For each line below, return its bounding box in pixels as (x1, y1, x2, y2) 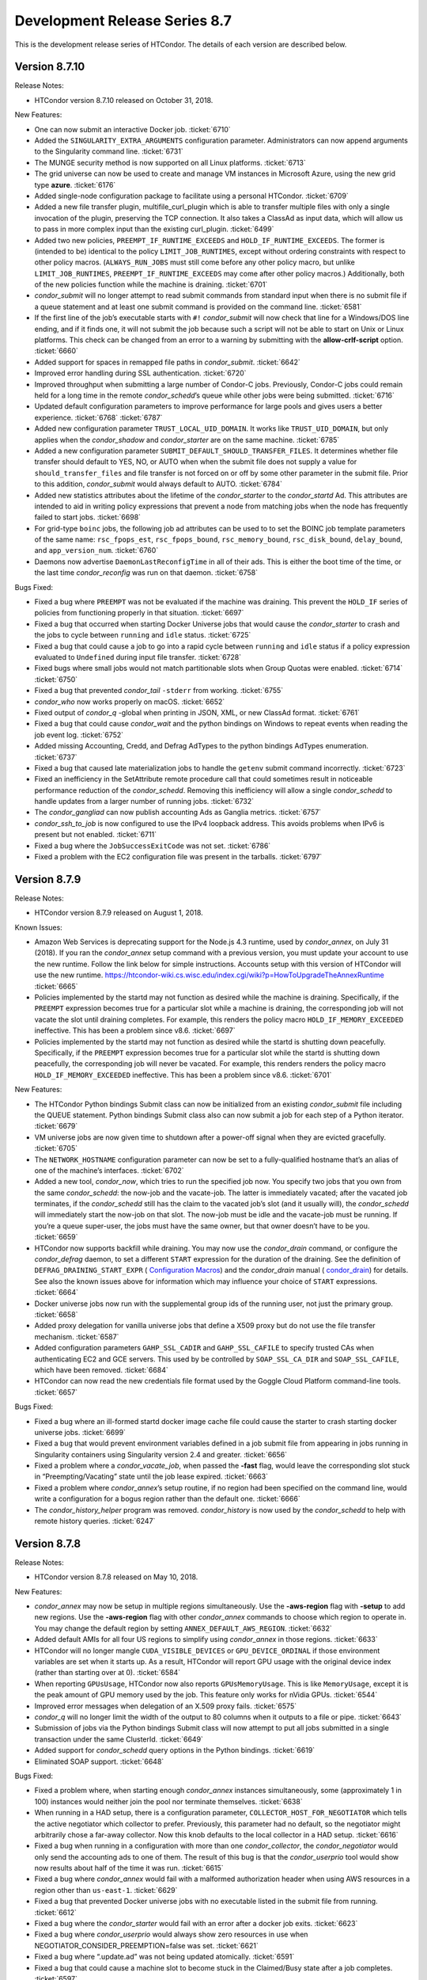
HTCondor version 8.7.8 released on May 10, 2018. (34, 1572, 198, 1582)
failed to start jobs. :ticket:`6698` (34, 512, 142, 522)
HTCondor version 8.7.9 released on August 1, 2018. (34, 908, 203, 918)
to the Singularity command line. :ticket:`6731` (34, 147, 183, 156)
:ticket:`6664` (34, 1288, 79, 1297)
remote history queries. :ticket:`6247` (34, 1517, 156, 1526)
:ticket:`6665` (34, 981, 78, 991)
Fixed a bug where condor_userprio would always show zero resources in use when (34, 1929, 308, 1940)
